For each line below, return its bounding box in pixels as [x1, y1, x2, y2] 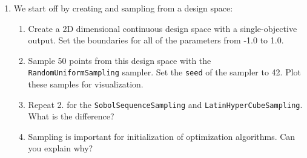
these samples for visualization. [28, 78, 144, 90]
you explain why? [28, 142, 93, 154]
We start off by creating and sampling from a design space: [13, 2, 233, 14]
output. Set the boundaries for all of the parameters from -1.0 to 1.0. [28, 34, 284, 46]
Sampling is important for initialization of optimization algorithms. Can [28, 130, 295, 142]
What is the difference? [28, 110, 114, 122]
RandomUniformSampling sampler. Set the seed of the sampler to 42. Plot [28, 66, 302, 78]
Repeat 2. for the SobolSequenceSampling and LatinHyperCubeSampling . [28, 98, 303, 110]
